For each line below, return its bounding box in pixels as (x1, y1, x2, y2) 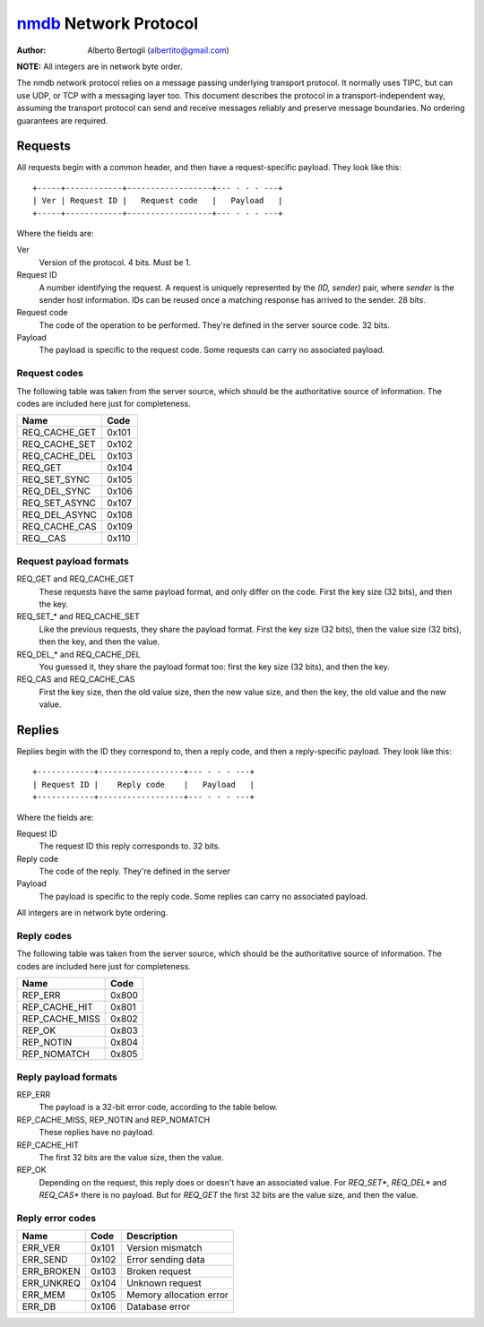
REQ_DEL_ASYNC (22, 509, 98, 521)
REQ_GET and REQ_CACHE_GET (16, 573, 134, 584)
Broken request (126, 1265, 192, 1278)
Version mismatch (126, 1242, 203, 1254)
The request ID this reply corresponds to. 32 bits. (39, 840, 221, 851)
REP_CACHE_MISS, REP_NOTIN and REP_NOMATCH (16, 1114, 211, 1125)
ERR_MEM (22, 1288, 66, 1301)
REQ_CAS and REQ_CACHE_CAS (16, 674, 135, 685)
